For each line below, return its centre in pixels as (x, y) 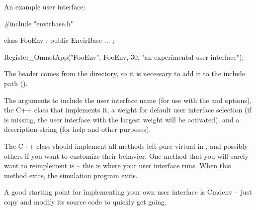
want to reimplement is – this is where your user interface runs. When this (118, 165)
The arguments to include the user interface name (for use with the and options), (128, 100)
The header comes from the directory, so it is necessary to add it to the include (125, 73)
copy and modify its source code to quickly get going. (85, 201)
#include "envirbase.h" (39, 23)
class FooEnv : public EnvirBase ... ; (59, 40)
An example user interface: (45, 6)
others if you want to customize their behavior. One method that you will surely (126, 156)
